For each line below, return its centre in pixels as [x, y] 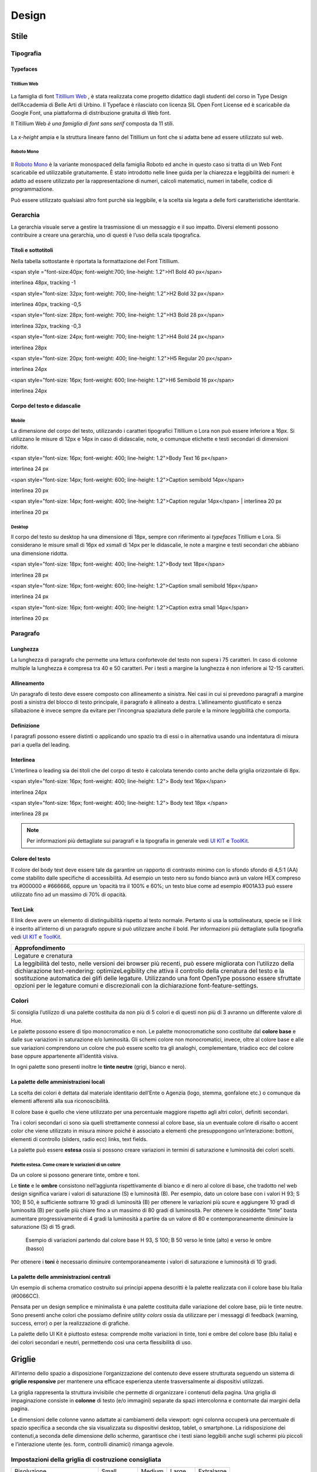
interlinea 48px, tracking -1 [43, 283]
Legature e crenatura [43, 956]
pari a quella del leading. [41, 744]
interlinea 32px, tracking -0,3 [46, 326]
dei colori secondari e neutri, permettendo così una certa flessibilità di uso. [102, 1342]
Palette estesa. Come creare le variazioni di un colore [66, 1165]
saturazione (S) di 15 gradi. [43, 1226]
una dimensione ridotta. [40, 553]
